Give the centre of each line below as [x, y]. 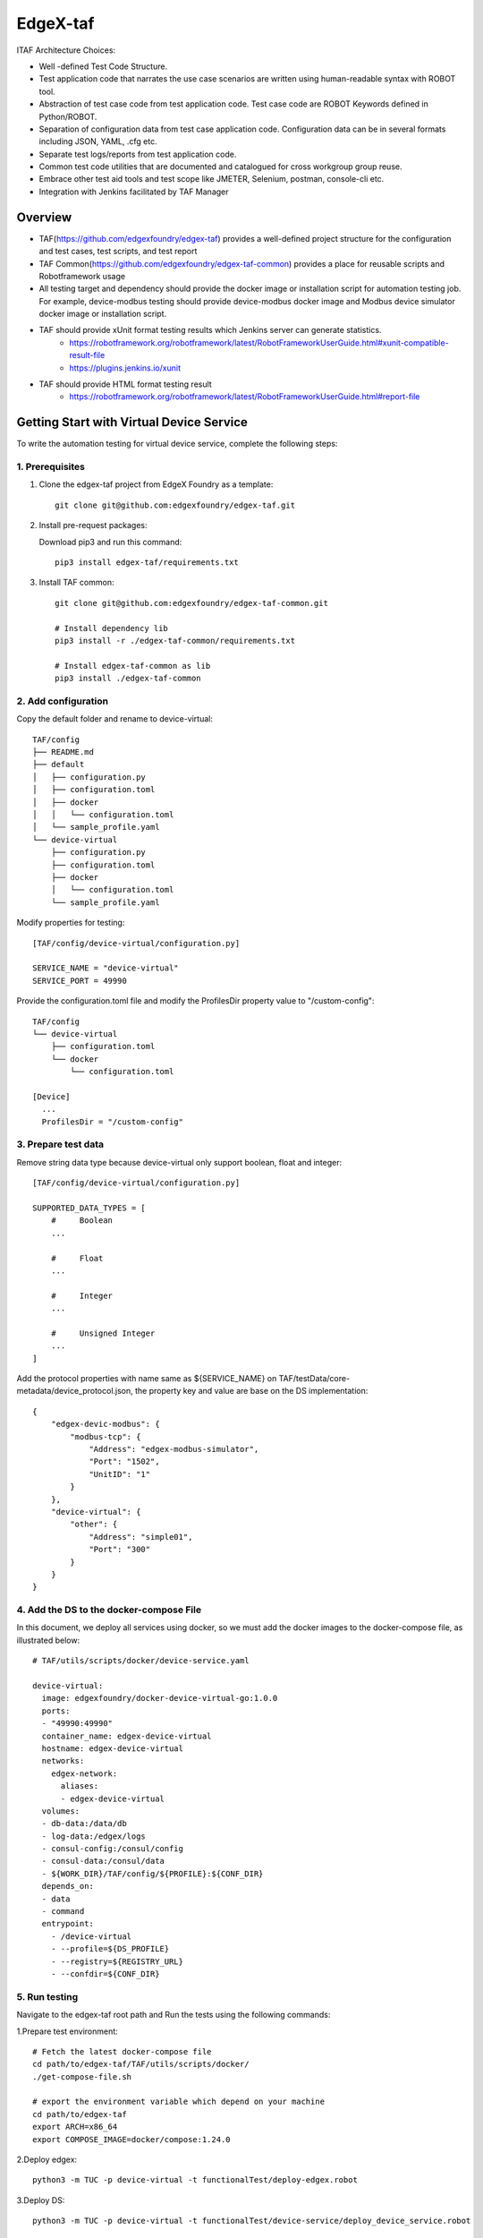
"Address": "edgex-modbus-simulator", [174, 1449]
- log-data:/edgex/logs [94, 1836]
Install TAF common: [76, 583]
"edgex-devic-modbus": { [105, 1424]
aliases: [80, 1786]
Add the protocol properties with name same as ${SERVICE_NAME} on [147, 1379]
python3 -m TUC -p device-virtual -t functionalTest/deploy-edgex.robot [195, 2180]
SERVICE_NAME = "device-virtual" [106, 968]
